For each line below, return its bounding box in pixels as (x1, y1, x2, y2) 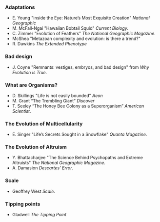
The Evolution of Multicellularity (5, 120, 83, 127)
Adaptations (5, 4, 35, 11)
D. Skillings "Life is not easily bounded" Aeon (12, 92, 103, 99)
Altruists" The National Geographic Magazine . (12, 160, 106, 166)
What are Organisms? (5, 81, 58, 88)
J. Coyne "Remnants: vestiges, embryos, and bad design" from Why (12, 64, 150, 70)
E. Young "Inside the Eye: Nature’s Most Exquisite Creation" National (12, 15, 150, 21)
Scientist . (12, 108, 31, 114)
